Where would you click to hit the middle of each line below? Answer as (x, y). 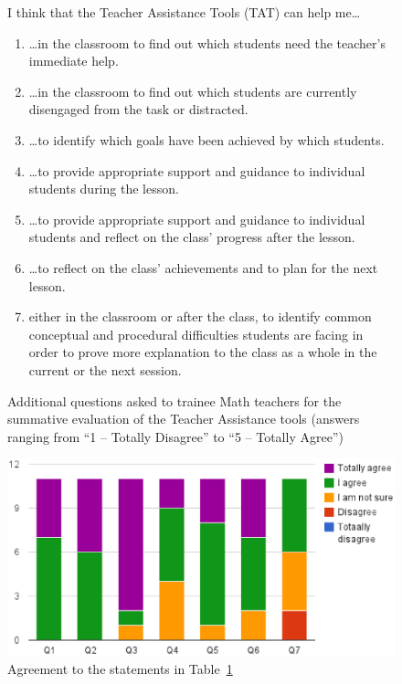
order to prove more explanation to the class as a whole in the (203, 352)
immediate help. (74, 61)
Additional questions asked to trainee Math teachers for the (175, 400)
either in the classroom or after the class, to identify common (200, 316)
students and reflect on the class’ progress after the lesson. (192, 237)
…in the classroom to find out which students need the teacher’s (207, 42)
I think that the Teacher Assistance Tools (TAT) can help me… (184, 12)
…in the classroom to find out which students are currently (193, 91)
